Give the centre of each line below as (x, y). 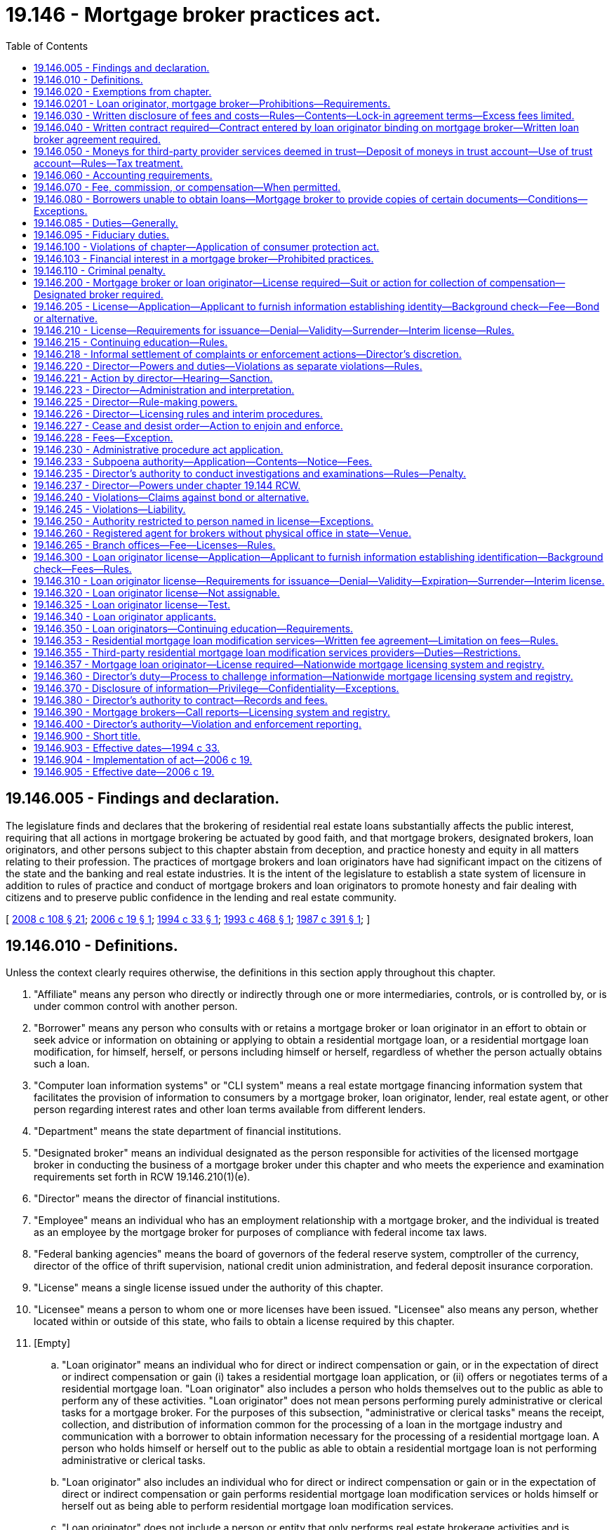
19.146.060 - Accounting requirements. (123, 175)
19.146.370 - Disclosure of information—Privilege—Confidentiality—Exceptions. (216, 688)
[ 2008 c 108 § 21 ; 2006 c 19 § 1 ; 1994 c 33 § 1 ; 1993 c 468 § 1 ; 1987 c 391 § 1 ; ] (188, 919)
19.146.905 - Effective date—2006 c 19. (124, 771)
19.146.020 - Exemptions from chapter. (123, 91)
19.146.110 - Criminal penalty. (100, 270)
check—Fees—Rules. (83, 568)
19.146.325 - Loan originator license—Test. (132, 604)
